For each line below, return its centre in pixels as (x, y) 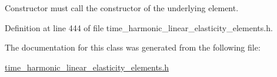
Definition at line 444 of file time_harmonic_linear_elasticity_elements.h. (139, 27)
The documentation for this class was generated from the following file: (133, 47)
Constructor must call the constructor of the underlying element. (122, 8)
